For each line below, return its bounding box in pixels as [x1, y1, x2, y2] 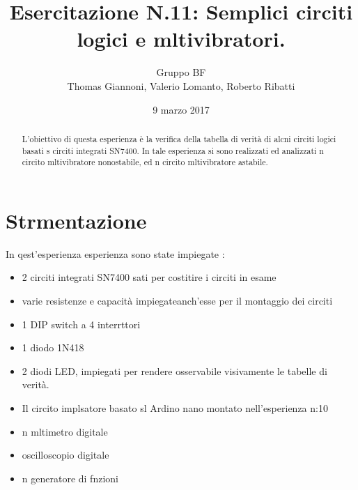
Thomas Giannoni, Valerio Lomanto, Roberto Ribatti [67, 78, 295, 93]
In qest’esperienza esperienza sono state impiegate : [6, 246, 225, 261]
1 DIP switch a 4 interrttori [22, 316, 141, 331]
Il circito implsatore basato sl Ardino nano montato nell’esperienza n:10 [22, 400, 328, 415]
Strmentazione [6, 206, 147, 234]
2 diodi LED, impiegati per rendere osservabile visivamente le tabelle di [22, 363, 327, 378]
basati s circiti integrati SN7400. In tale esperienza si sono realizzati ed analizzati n [22, 144, 324, 156]
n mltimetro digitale [22, 424, 108, 438]
